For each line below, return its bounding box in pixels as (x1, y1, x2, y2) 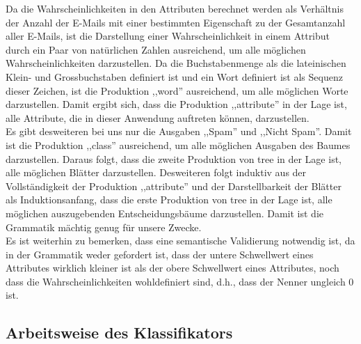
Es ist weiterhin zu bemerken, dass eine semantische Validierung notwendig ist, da (6, 233, 355, 248)
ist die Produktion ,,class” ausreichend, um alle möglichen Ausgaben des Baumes (6, 137, 351, 152)
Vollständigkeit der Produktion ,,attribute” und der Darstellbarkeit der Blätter (6, 178, 342, 193)
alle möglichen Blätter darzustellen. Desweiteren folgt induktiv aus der (6, 165, 307, 180)
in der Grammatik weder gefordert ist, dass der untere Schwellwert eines (6, 247, 314, 261)
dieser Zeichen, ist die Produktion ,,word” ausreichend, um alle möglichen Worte (6, 83, 348, 97)
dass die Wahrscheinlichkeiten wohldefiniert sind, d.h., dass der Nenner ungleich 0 (6, 274, 354, 288)
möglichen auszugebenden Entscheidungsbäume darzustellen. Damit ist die (6, 205, 323, 220)
